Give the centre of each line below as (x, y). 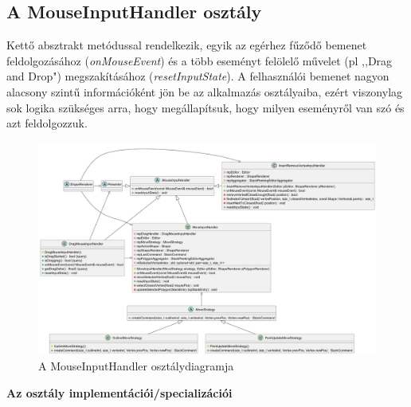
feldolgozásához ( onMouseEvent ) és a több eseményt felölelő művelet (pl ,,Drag (200, 60)
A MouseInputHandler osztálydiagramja (136, 366)
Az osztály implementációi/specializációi (119, 392)
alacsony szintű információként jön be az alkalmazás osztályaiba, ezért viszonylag (205, 91)
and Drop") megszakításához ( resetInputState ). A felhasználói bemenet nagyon (198, 76)
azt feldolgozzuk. (47, 123)
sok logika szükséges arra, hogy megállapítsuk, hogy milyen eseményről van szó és (205, 107)
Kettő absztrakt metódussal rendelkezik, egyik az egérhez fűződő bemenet (187, 45)
